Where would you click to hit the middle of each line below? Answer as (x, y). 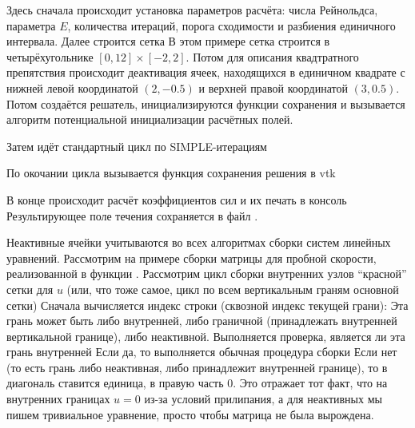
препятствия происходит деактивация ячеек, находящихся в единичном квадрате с (206, 72)
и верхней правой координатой (273, 87)
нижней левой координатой (72, 87)
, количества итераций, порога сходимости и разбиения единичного (231, 25)
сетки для (30, 289)
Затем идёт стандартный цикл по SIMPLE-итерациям (137, 146)
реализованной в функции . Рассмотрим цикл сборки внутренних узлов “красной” (207, 273)
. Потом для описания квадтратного (272, 56)
